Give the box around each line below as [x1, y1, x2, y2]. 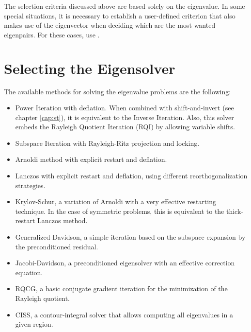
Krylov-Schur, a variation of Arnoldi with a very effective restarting [15, 196, 216, 207]
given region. [15, 319, 53, 329]
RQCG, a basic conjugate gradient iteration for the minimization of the [15, 283, 228, 294]
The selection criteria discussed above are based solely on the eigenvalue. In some [4, 1, 245, 11]
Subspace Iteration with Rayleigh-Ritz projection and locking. [15, 138, 200, 148]
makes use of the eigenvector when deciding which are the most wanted [4, 20, 216, 30]
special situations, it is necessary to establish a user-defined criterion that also [4, 10, 235, 20]
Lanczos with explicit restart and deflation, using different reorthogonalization [15, 171, 248, 181]
